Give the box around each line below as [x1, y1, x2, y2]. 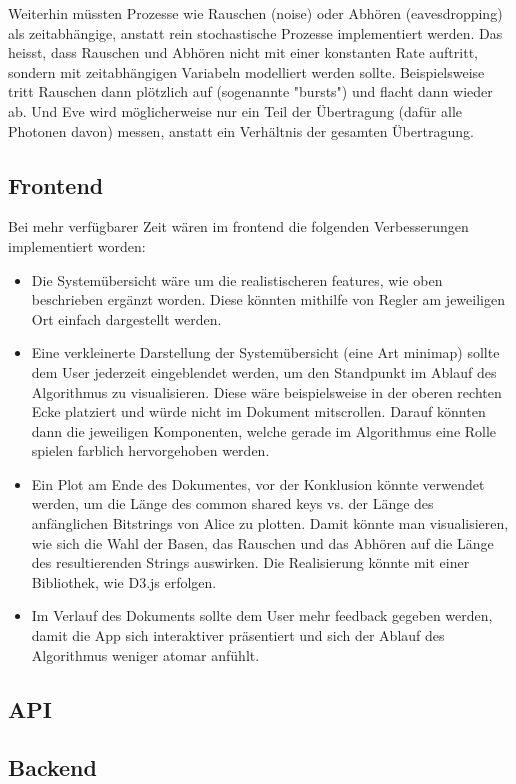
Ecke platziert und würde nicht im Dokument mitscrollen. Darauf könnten [31, 401, 486, 422]
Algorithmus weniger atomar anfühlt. [31, 644, 260, 665]
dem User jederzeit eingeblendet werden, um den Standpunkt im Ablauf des [31, 361, 497, 382]
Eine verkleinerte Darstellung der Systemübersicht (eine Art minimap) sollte [31, 342, 500, 363]
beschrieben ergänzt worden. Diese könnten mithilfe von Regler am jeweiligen [31, 289, 505, 310]
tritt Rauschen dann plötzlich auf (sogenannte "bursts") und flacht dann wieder [8, 81, 493, 102]
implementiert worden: [8, 235, 146, 256]
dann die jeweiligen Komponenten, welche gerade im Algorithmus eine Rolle [31, 420, 497, 441]
